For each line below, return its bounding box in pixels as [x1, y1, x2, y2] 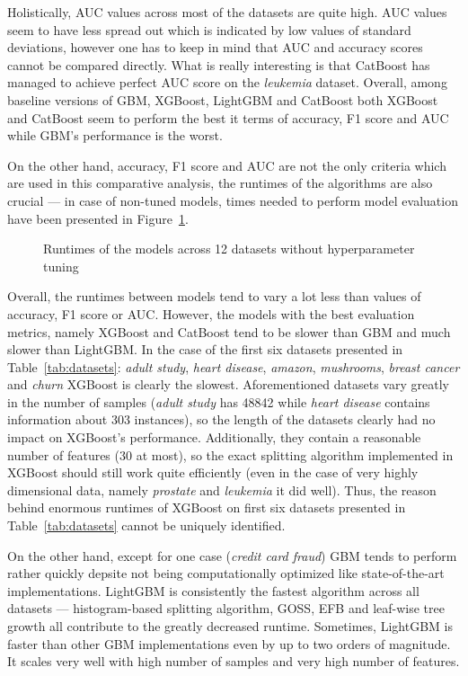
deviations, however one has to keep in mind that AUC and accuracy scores [7, 38, 423, 57]
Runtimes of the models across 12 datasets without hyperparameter [43, 239, 415, 258]
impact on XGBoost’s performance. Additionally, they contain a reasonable [7, 428, 421, 447]
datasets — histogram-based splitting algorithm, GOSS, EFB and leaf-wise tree [7, 599, 445, 618]
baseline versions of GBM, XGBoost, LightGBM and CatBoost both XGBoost [7, 90, 438, 109]
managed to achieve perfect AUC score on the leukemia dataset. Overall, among [7, 73, 447, 92]
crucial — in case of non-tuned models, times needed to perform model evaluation [7, 191, 458, 209]
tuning [43, 256, 79, 275]
